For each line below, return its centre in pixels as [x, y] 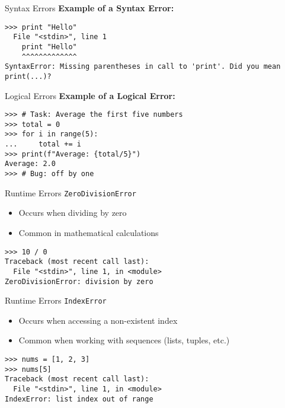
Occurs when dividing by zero [73, 213]
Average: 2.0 [30, 164]
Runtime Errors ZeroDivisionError [71, 192]
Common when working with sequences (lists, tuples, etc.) [124, 340]
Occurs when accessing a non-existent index [98, 320]
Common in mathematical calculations [89, 232]
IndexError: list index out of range [79, 399]
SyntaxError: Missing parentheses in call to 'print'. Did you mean [143, 67]
